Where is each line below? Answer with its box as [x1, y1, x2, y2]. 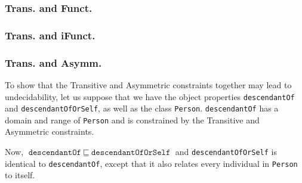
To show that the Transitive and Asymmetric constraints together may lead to [5, 78, 292, 91]
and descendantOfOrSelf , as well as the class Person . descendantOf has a [5, 102, 279, 114]
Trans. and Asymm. [5, 55, 102, 70]
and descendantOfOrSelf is [175, 145, 277, 158]
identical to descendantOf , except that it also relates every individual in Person [5, 157, 298, 169]
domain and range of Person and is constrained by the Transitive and [5, 113, 260, 126]
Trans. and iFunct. [5, 27, 95, 42]
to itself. [5, 169, 35, 181]
